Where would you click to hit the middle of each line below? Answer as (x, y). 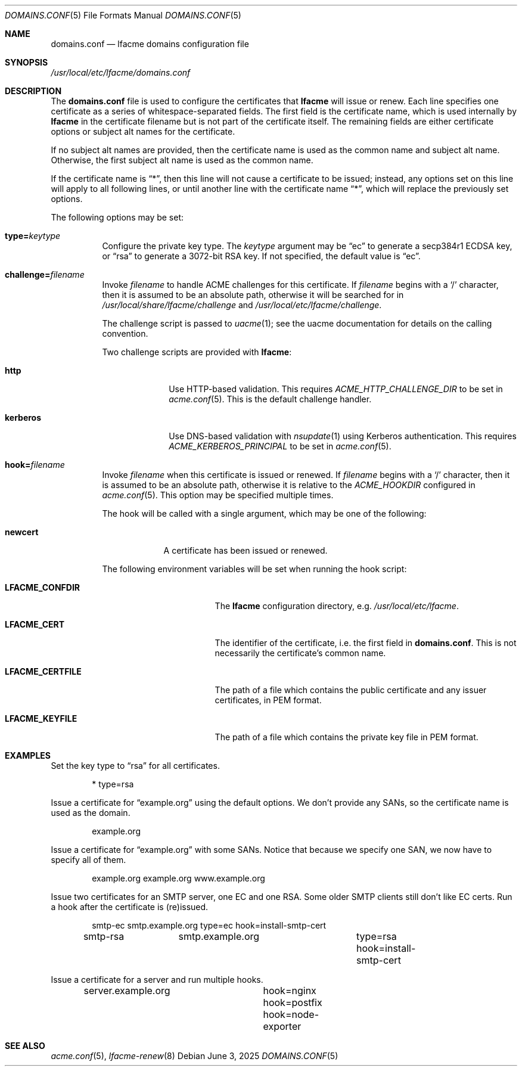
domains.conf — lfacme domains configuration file (150, 44)
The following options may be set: (117, 217)
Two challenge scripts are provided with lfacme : (197, 352)
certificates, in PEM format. (268, 700)
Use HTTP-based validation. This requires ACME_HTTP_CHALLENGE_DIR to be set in (336, 389)
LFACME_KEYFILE (41, 718)
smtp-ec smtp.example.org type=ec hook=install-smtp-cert (209, 925)
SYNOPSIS (27, 62)
